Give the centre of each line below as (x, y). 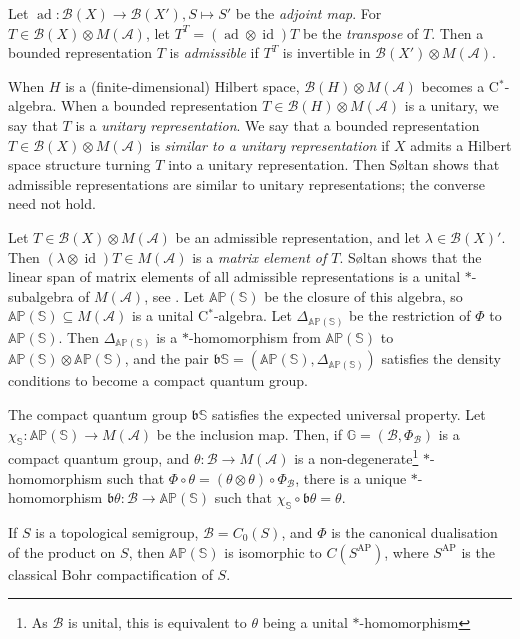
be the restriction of (410, 315)
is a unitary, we (451, 105)
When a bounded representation (159, 105)
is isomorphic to (273, 551)
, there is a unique (351, 477)
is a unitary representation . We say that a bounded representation (277, 124)
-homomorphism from (254, 336)
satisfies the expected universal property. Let (349, 413)
